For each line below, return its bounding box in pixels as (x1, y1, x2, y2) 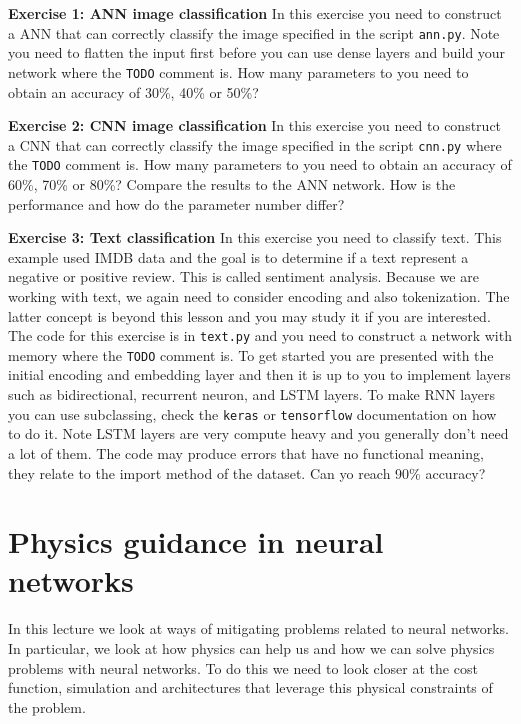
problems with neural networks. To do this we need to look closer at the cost (8, 657, 478, 678)
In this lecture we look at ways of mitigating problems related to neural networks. (8, 618, 509, 639)
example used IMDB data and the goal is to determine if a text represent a (8, 246, 469, 267)
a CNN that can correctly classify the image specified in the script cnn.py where (8, 134, 502, 155)
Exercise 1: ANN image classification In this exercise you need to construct (8, 3, 502, 23)
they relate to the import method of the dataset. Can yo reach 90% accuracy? (8, 462, 486, 483)
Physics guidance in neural (8, 521, 384, 562)
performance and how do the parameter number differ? (8, 193, 345, 214)
